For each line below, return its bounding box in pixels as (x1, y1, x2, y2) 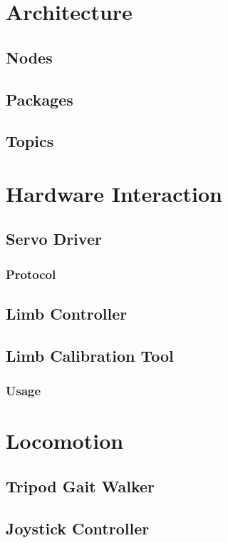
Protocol (6, 265, 56, 283)
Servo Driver (6, 228, 102, 250)
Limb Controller (6, 303, 128, 325)
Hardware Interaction (6, 178, 222, 208)
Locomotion (6, 426, 124, 455)
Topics (6, 130, 54, 152)
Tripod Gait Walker (6, 475, 155, 497)
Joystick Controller (6, 517, 150, 539)
